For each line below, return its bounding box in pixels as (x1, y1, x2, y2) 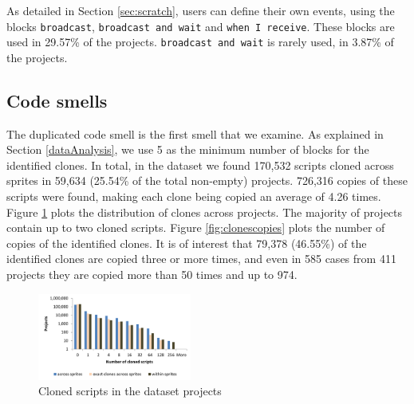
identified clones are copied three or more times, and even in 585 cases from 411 (6, 250, 396, 267)
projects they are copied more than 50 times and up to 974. (6, 266, 298, 283)
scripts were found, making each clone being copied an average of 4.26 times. (6, 188, 381, 205)
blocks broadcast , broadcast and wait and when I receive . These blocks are (6, 18, 395, 34)
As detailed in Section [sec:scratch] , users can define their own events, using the (6, 2, 395, 18)
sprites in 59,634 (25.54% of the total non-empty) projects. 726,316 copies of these (6, 172, 408, 189)
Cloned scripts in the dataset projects (38, 382, 222, 399)
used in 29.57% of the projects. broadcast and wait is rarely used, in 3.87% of (6, 33, 394, 50)
